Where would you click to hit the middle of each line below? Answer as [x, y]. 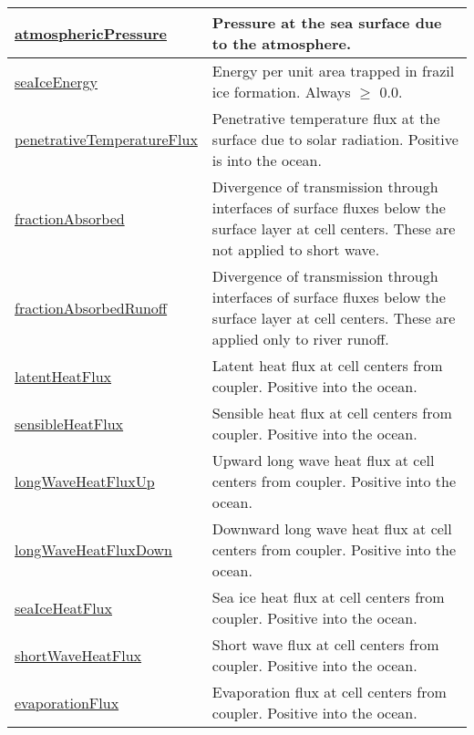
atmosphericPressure [91, 33]
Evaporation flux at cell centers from [329, 692]
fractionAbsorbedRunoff [91, 307]
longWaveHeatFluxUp [85, 481]
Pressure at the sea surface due [327, 22]
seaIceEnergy [57, 81]
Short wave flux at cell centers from [325, 644]
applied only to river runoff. [300, 339]
